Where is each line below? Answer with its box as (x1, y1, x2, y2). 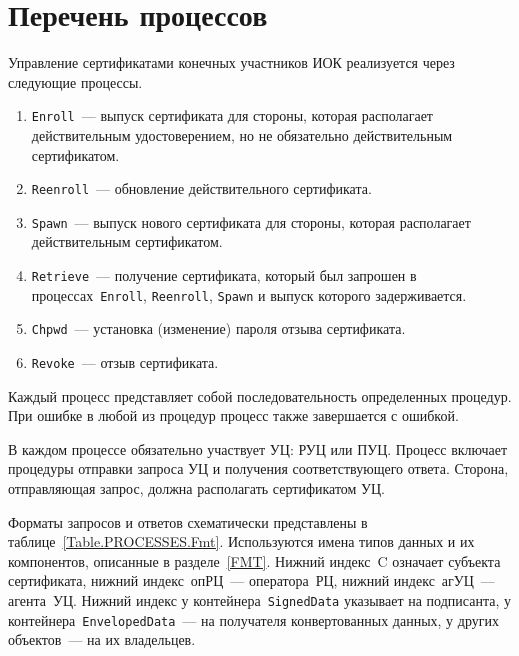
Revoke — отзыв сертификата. (31, 352, 219, 373)
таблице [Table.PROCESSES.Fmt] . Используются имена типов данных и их (8, 531, 475, 552)
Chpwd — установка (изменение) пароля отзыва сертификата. (31, 318, 406, 339)
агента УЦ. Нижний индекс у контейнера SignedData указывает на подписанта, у (8, 590, 511, 611)
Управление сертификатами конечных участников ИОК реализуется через (8, 52, 455, 73)
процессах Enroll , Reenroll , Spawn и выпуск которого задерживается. (31, 284, 467, 305)
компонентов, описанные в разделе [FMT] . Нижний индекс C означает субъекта (8, 550, 501, 571)
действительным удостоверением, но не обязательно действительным (31, 124, 453, 145)
